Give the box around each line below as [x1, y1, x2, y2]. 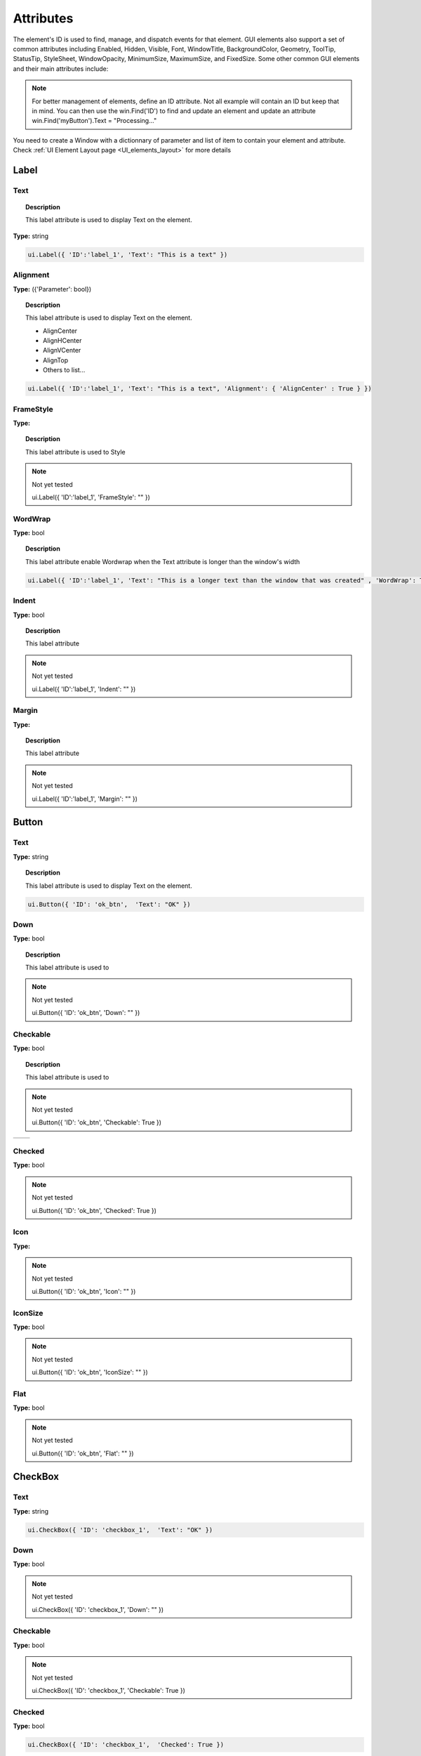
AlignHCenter [43, 336, 82, 345]
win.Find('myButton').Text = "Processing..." [32, 117, 157, 125]
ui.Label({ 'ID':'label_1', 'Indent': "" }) [32, 685, 136, 693]
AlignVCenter [43, 346, 81, 355]
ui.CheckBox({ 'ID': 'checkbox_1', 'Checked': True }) [27, 1741, 225, 1749]
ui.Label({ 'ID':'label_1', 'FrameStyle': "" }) [32, 492, 151, 502]
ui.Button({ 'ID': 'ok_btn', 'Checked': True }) [32, 1206, 157, 1214]
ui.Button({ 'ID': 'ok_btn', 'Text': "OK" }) [27, 900, 191, 908]
